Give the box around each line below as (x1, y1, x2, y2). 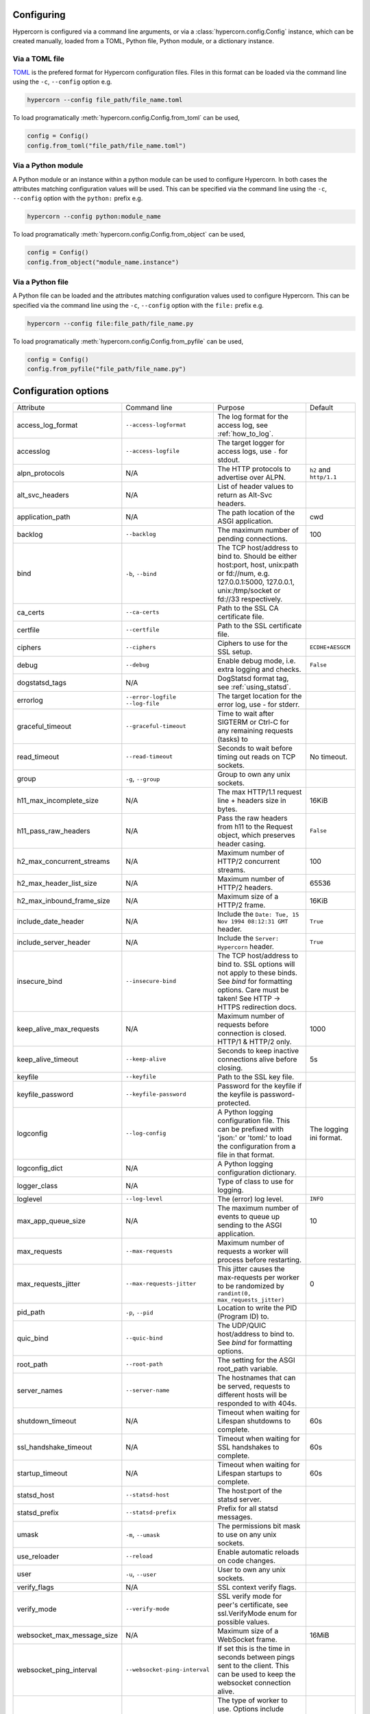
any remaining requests (217, 725, 294, 735)
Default (309, 402, 334, 412)
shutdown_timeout (16, 1416, 77, 1425)
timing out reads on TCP (217, 751, 296, 761)
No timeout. (309, 751, 347, 761)
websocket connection (217, 1678, 291, 1687)
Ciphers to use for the (217, 638, 288, 648)
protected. (217, 1098, 251, 1107)
